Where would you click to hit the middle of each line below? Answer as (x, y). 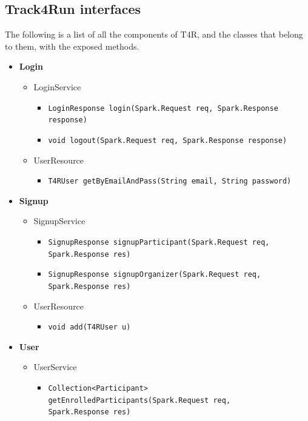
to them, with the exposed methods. (72, 46)
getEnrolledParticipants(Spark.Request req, (139, 400)
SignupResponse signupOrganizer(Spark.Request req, (155, 275)
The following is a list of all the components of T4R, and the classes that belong (154, 34)
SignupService (59, 221)
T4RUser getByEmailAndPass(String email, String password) (170, 181)
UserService (55, 367)
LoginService (57, 86)
